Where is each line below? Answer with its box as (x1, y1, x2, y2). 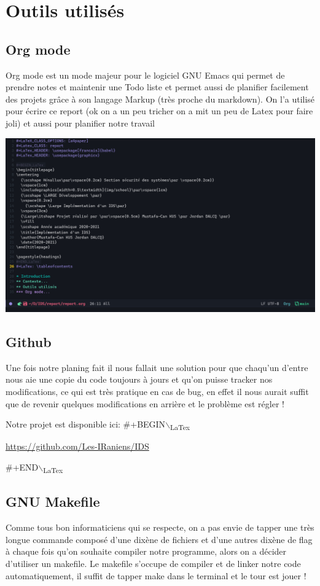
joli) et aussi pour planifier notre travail (6, 116, 155, 129)
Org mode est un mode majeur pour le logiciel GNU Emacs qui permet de (6, 68, 285, 81)
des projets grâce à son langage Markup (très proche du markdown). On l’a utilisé (6, 92, 315, 105)
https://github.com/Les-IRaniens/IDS (6, 440, 149, 453)
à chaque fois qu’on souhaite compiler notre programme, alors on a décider (6, 545, 287, 558)
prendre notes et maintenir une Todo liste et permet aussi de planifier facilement (6, 80, 309, 93)
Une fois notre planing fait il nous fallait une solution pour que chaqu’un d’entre (6, 361, 308, 373)
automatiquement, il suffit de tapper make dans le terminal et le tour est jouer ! (6, 569, 306, 582)
